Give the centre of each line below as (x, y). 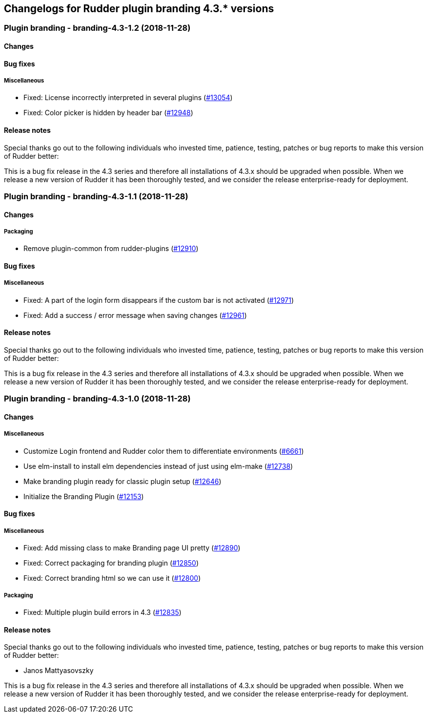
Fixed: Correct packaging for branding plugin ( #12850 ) (111, 563)
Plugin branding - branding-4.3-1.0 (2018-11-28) (97, 399)
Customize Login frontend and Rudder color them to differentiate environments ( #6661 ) (164, 451)
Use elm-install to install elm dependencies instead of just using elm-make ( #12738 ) (158, 466)
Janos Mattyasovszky (59, 671)
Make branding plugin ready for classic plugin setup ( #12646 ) (122, 481)
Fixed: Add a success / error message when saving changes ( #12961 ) (135, 315)
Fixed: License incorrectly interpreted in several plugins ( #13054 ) (128, 98)
